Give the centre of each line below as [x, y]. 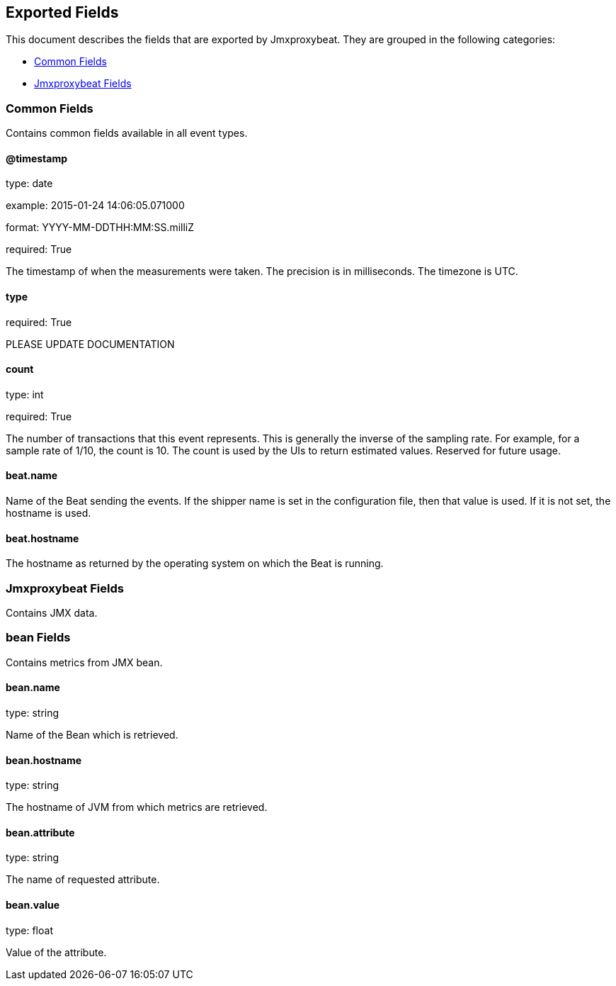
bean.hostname [44, 760]
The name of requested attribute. [83, 880]
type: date [29, 184]
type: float [29, 930]
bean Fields [38, 638]
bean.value [33, 905]
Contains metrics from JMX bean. [84, 662]
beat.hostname [42, 538]
